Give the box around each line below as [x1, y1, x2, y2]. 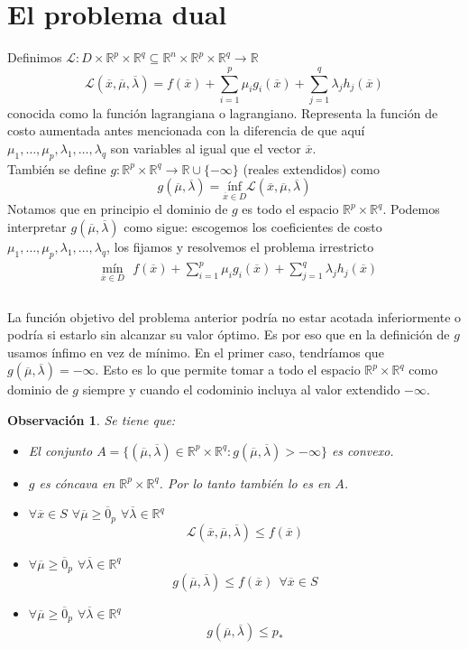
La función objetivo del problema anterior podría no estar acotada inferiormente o [7, 307, 462, 326]
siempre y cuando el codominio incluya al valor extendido [82, 380, 400, 399]
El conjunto [28, 440, 93, 459]
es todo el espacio [242, 199, 339, 218]
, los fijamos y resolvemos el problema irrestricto [106, 236, 374, 255]
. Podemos [382, 199, 440, 218]
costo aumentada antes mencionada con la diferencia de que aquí [7, 121, 365, 140]
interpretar [7, 217, 67, 236]
